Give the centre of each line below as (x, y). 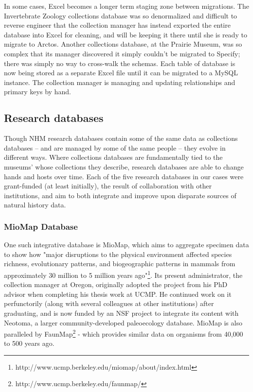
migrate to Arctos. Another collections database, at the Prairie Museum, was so (123, 44)
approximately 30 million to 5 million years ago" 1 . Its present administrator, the (123, 274)
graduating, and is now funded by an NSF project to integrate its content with (121, 313)
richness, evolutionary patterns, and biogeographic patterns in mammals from (120, 264)
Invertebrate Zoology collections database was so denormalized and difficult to (121, 15)
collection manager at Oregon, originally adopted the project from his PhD (116, 284)
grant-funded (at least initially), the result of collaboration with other (108, 186)
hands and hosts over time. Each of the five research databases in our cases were (124, 176)
